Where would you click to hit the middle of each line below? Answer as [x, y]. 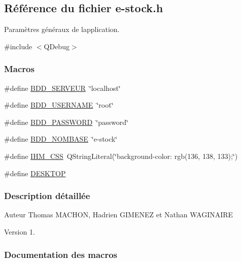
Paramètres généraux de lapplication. [62, 29]
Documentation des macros [61, 254]
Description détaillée [47, 196]
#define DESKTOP [35, 173]
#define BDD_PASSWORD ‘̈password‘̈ [66, 122]
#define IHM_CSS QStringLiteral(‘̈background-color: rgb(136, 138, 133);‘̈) [121, 156]
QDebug [57, 46]
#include [18, 46]
